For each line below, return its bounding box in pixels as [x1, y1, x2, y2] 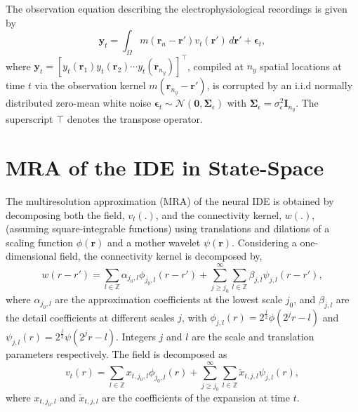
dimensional [6, 248, 57, 263]
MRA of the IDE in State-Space [6, 153, 324, 182]
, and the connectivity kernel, [155, 207, 282, 222]
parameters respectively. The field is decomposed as [6, 346, 227, 361]
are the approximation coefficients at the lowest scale [55, 292, 283, 307]
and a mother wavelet [107, 234, 201, 249]
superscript [6, 112, 53, 126]
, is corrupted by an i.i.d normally [206, 78, 353, 93]
